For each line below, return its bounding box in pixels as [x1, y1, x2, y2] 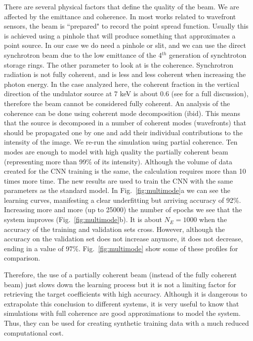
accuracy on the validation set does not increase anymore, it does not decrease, [4, 233, 243, 244]
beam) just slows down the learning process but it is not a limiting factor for [4, 279, 237, 289]
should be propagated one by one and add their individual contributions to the [4, 127, 243, 137]
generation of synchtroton [169, 49, 247, 60]
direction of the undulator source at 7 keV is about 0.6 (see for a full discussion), [4, 88, 249, 99]
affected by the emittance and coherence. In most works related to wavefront [4, 11, 236, 21]
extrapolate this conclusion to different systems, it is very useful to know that [4, 298, 239, 308]
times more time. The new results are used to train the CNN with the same [4, 175, 233, 186]
